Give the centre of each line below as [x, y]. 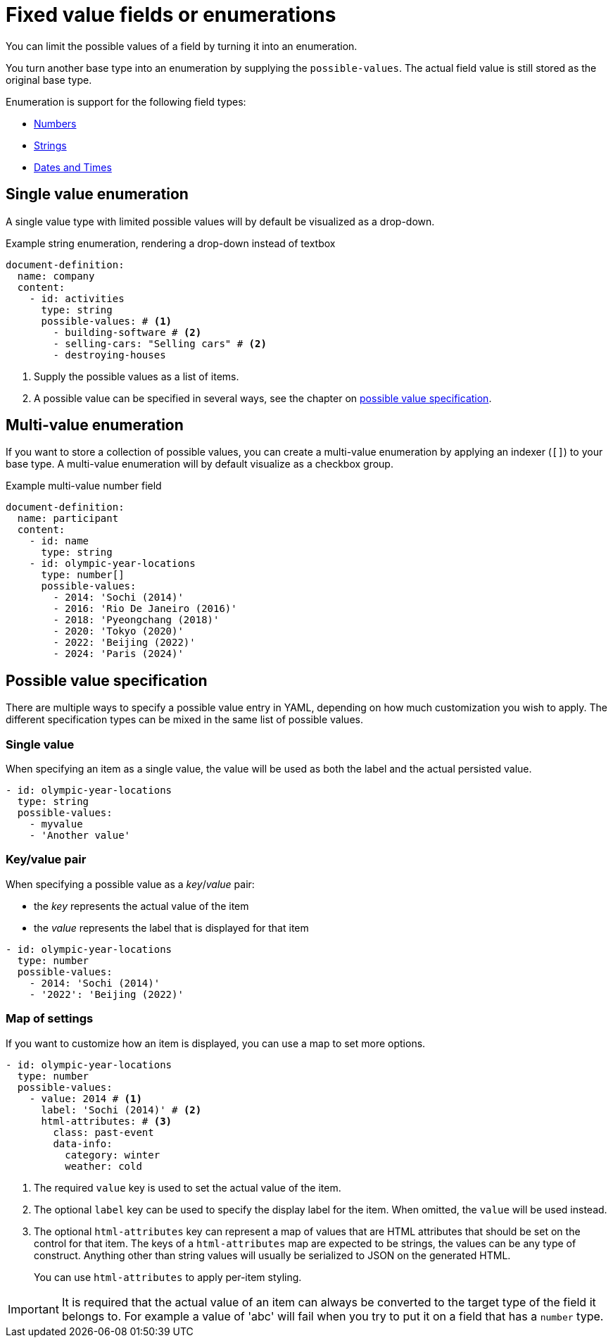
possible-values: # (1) [107, 321]
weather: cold [103, 1166]
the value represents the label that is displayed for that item [171, 927]
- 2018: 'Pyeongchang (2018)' [136, 620]
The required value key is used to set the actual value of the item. [188, 1187]
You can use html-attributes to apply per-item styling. [168, 1277]
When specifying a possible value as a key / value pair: [130, 884]
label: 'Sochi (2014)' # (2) [121, 1110]
